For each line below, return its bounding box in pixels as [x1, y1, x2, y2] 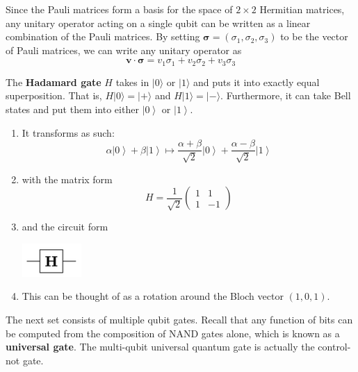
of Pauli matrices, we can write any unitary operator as [6, 42, 242, 57]
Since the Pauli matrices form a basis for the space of [6, 2, 233, 16]
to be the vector [280, 29, 348, 44]
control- [318, 339, 351, 354]
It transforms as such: [22, 125, 115, 139]
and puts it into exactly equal [193, 74, 320, 89]
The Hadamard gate [6, 74, 101, 89]
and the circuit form [22, 219, 108, 234]
